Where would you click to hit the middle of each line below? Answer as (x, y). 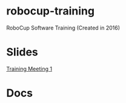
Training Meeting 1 (29, 69)
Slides (22, 52)
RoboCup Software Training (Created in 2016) (63, 28)
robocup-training (51, 11)
